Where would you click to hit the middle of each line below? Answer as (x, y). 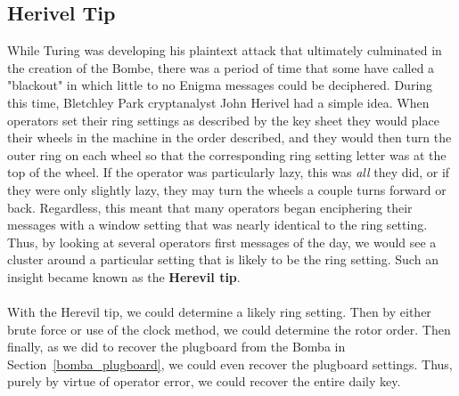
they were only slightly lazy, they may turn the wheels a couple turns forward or (227, 189)
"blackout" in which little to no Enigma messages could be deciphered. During (220, 85)
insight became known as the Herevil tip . (124, 276)
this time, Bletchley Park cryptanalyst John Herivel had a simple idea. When (218, 102)
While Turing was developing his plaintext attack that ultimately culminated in (225, 50)
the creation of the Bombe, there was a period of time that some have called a (221, 67)
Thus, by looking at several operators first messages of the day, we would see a (222, 242)
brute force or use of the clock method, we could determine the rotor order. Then (229, 329)
